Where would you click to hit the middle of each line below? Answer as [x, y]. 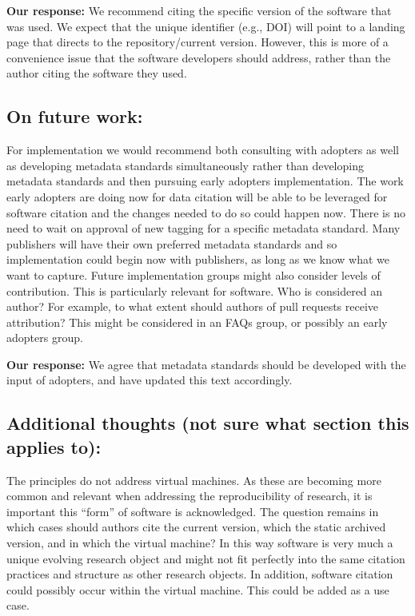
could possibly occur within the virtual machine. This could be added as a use [198, 589]
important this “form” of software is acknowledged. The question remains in [193, 511]
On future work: [75, 116]
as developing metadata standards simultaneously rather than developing [185, 165]
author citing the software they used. [97, 73]
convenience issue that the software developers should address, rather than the [199, 57]
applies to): [54, 446]
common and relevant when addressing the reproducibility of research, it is [190, 496]
